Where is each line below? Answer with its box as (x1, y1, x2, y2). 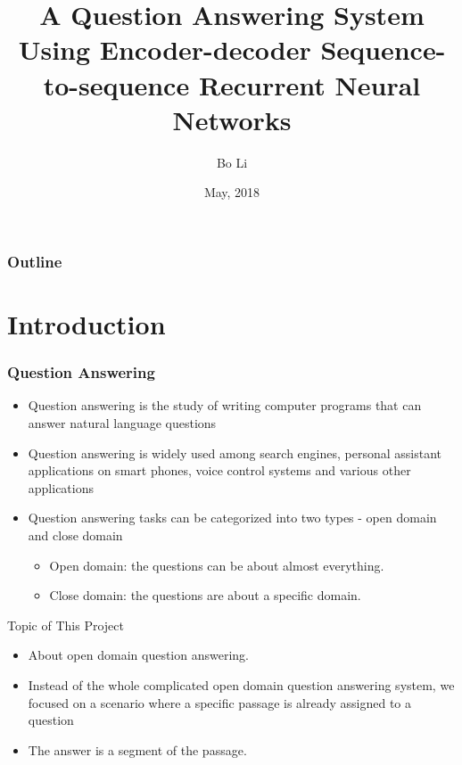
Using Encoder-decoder (18, 31, 311, 68)
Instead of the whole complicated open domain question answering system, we (28, 675, 455, 694)
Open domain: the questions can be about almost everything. (49, 555, 384, 574)
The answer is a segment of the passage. (28, 740, 247, 759)
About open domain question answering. (28, 646, 249, 664)
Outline (7, 250, 62, 272)
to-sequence (43, 66, 190, 103)
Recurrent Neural (198, 66, 421, 103)
